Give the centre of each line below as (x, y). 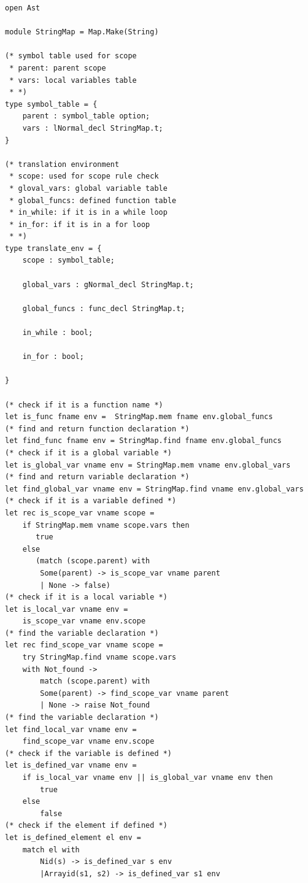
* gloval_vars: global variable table (88, 188)
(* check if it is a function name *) (84, 405)
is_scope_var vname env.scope (84, 621)
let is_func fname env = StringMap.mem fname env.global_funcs (139, 417)
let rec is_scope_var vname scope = (80, 513)
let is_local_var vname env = (67, 609)
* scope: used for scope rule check (84, 176)
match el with (51, 850)
